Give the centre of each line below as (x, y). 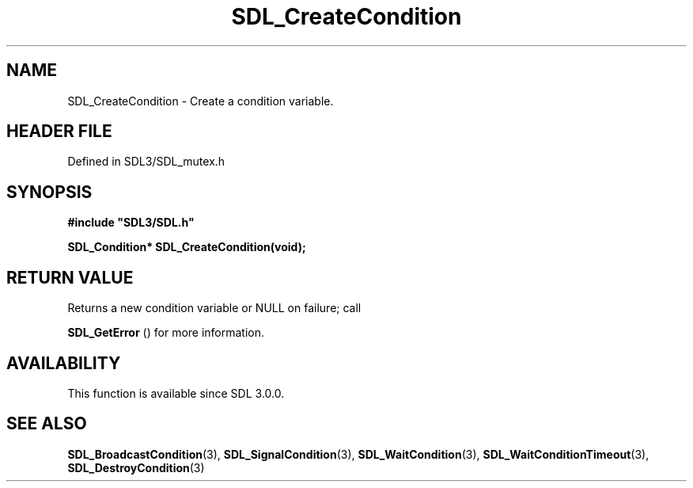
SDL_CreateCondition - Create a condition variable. (201, 101)
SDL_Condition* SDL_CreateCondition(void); (187, 247)
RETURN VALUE (70, 277)
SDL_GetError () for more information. (166, 333)
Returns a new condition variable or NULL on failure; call (214, 308)
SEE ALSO (47, 424)
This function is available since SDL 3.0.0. (176, 393)
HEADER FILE (59, 132)
